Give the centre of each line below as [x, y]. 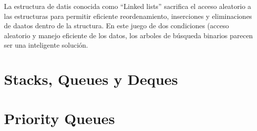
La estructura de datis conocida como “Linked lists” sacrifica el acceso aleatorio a [128, 6]
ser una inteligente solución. [46, 45]
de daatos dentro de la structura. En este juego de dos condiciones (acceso [117, 26]
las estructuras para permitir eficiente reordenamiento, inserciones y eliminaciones [128, 16]
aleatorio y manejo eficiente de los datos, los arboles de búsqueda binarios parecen [128, 35]
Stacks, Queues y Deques [91, 79]
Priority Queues [60, 118]
